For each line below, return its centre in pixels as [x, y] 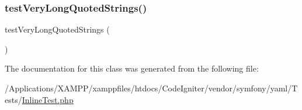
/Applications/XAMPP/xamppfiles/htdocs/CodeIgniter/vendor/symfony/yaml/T [151, 88]
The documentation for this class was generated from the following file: [132, 68]
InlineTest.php [48, 99]
